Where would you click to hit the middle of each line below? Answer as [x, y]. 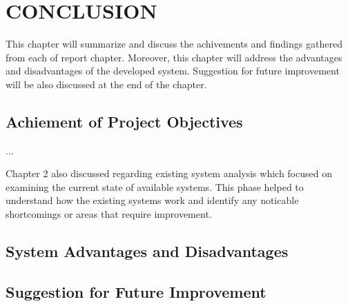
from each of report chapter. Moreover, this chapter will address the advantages [174, 57]
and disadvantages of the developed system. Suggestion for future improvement [173, 71]
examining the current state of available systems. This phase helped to [155, 186]
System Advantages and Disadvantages [147, 251]
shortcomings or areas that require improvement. [109, 214]
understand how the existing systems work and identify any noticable [152, 200]
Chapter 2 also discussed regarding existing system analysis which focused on [169, 173]
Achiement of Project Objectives [124, 121]
